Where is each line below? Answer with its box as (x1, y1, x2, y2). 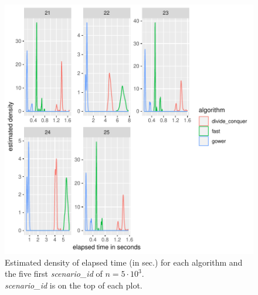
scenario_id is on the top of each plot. (5, 279, 142, 291)
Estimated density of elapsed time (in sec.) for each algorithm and (5, 256, 243, 268)
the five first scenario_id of (5, 267, 103, 280)
